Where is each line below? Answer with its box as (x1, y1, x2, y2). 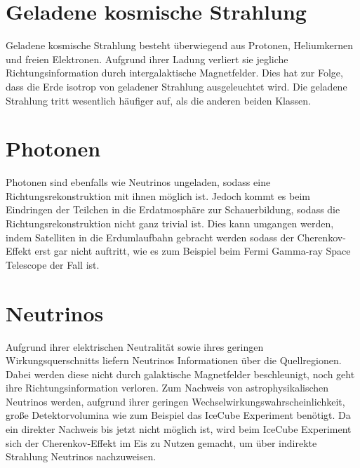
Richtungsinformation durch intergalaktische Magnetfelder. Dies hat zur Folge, (6, 65, 343, 80)
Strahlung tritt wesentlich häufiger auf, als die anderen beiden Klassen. (6, 93, 311, 107)
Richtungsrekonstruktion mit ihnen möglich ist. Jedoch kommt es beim (6, 188, 310, 203)
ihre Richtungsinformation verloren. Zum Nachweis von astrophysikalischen (6, 380, 329, 395)
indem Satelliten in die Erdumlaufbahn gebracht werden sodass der (6, 229, 294, 244)
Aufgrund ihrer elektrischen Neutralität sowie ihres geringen (6, 339, 264, 354)
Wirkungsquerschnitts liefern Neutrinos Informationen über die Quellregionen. (6, 353, 342, 368)
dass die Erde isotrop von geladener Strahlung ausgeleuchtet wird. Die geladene (6, 79, 347, 93)
